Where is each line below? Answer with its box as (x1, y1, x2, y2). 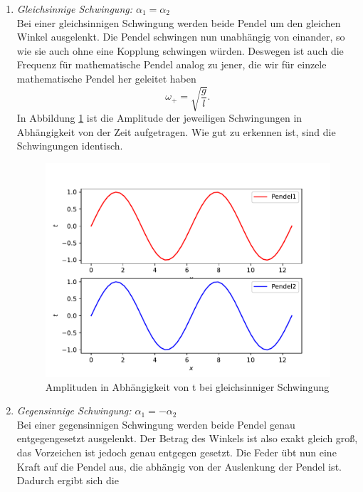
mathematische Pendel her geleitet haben (16, 70, 196, 85)
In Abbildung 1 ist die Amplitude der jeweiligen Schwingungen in (16, 110, 302, 125)
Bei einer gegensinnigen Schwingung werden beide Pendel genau (16, 417, 295, 431)
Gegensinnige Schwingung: (16, 403, 132, 418)
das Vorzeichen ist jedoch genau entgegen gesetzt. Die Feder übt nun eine (16, 445, 337, 459)
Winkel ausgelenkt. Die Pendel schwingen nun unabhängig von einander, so (16, 29, 345, 44)
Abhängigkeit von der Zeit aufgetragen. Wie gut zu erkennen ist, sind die (16, 124, 336, 139)
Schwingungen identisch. (16, 138, 123, 153)
